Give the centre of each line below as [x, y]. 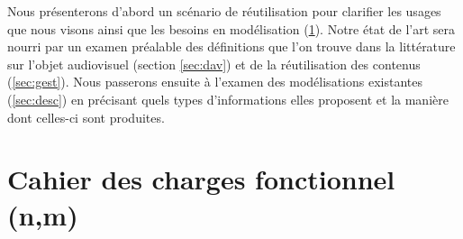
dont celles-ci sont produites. [86, 117]
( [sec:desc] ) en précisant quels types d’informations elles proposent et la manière [228, 99]
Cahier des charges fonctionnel [201, 179]
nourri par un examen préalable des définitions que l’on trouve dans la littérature [231, 46]
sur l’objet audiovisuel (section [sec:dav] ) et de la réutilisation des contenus [214, 64]
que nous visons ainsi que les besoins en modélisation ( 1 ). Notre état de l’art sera [231, 28]
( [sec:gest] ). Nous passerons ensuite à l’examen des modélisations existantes [215, 82]
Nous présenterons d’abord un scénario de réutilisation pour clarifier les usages [224, 11]
